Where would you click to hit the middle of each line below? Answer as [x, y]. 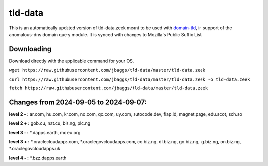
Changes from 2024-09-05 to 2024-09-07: [78, 102]
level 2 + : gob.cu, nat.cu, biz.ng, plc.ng [50, 123]
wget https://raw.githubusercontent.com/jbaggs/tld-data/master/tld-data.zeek [107, 70]
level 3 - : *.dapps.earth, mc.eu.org [45, 132]
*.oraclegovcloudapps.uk [35, 149]
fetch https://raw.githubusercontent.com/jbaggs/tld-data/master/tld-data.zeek [109, 88]
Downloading [30, 49]
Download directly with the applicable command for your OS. [71, 61]
